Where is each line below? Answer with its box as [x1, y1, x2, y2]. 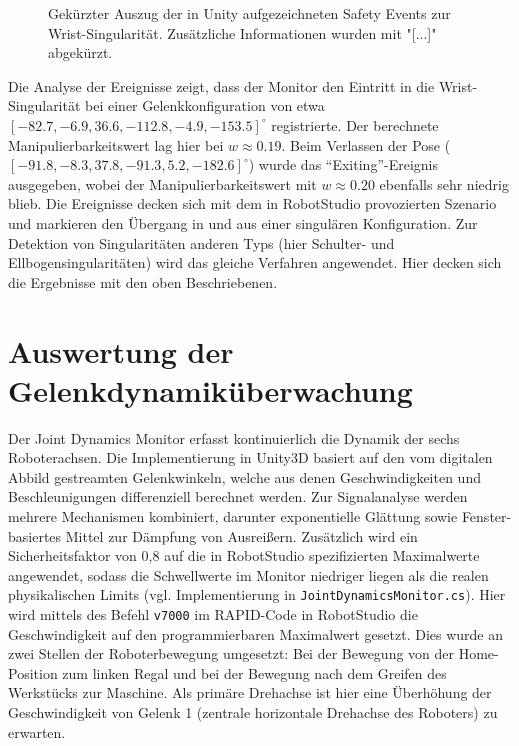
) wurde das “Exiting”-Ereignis [248, 154, 438, 175]
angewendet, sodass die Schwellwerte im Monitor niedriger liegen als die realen [8, 564, 489, 585]
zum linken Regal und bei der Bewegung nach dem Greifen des [62, 662, 447, 683]
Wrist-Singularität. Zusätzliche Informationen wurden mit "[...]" [48, 22, 437, 43]
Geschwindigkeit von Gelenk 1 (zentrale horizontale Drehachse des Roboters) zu [8, 702, 498, 723]
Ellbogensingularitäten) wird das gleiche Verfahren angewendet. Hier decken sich [8, 252, 502, 273]
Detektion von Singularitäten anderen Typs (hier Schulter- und [8, 232, 395, 253]
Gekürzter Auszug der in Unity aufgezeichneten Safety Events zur [48, 3, 451, 23]
